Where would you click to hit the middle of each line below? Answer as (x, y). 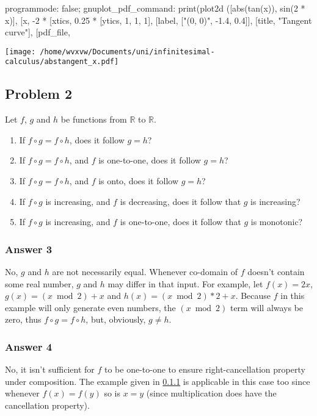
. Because (253, 296)
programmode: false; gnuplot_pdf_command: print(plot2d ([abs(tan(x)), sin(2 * (155, 8)
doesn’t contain (276, 272)
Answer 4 (29, 346)
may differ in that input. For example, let (185, 283)
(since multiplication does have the (211, 393)
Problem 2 (38, 94)
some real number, (39, 283)
